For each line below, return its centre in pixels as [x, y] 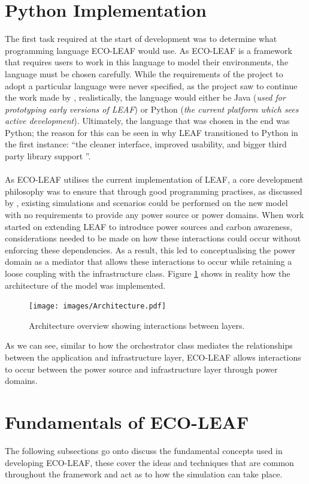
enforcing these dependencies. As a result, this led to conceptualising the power [150, 249]
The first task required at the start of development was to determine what [141, 39]
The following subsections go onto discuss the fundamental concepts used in [144, 450]
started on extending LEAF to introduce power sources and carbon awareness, [149, 226]
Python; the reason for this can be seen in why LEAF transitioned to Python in [152, 132]
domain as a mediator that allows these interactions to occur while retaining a [149, 261]
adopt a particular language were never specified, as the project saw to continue [151, 85]
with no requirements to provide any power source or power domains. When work [154, 215]
